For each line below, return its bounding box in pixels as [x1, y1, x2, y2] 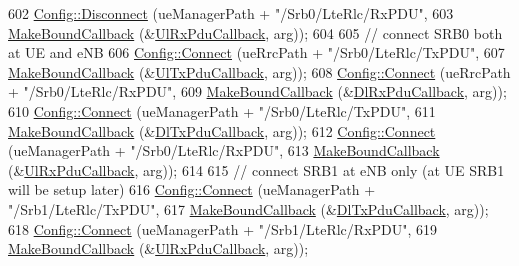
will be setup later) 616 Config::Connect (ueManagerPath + [8, 179, 376, 200]
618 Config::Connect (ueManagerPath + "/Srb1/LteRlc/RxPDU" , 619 [8, 218, 438, 239]
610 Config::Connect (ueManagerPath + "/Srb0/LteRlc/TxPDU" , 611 [8, 100, 436, 121]
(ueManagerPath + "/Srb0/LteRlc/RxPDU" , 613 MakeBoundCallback [8, 140, 440, 161]
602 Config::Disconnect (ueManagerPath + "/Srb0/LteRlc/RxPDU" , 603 [8, 3, 454, 23]
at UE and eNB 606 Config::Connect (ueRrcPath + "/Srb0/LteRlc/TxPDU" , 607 [8, 42, 505, 63]
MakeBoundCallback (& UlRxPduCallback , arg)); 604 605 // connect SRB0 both [8, 22, 503, 43]
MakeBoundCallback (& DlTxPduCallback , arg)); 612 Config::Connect [8, 120, 436, 141]
